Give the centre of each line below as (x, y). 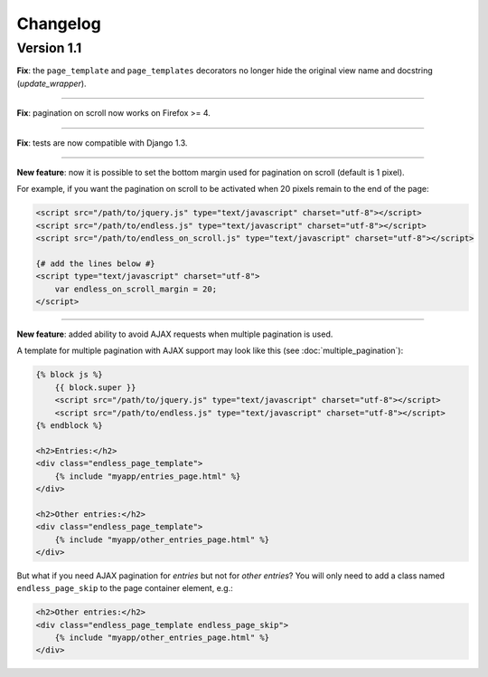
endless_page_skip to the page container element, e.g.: (125, 588)
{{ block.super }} (95, 387)
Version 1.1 (49, 48)
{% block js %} (69, 375)
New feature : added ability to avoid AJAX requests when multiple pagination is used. (175, 334)
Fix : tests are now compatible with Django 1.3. (102, 143)
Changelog (59, 24)
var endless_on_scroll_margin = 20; (136, 289)
